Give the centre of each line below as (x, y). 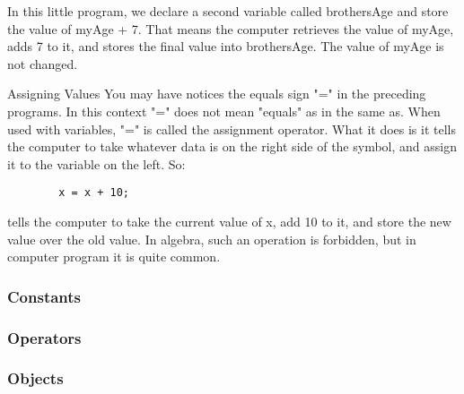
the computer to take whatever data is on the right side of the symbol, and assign (232, 146)
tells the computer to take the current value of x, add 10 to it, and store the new (229, 221)
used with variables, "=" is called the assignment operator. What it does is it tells (232, 128)
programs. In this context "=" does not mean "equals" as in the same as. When (224, 111)
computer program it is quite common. (114, 257)
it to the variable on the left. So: (96, 163)
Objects (35, 378)
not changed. (43, 63)
